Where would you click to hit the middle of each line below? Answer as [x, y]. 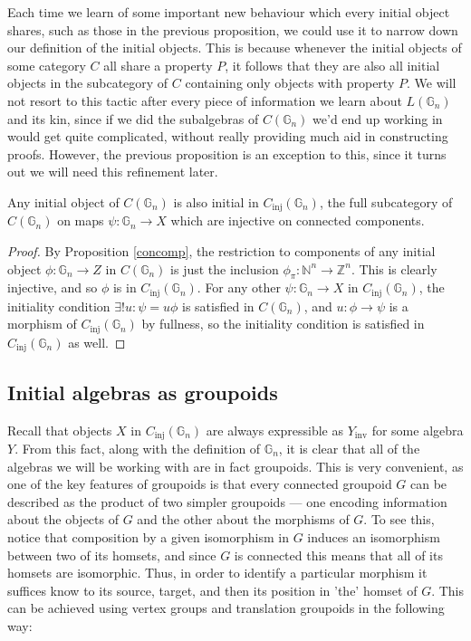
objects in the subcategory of [88, 83]
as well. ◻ [97, 342]
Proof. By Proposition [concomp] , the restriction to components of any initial [221, 250]
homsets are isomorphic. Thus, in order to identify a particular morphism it [217, 573]
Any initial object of [63, 201]
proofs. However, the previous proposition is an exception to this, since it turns [227, 153]
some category [47, 65]
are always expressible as [275, 430]
